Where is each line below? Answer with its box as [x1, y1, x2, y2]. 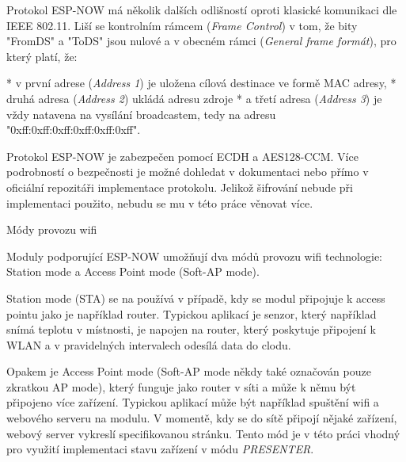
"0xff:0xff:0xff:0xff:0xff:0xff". [6, 121, 141, 138]
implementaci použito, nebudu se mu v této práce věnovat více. [6, 194, 313, 211]
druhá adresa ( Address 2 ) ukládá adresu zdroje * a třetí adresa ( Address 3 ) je [6, 90, 382, 106]
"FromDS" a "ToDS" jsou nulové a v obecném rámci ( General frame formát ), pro [6, 32, 397, 49]
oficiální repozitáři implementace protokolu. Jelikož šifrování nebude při [6, 178, 354, 195]
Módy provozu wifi [6, 221, 97, 238]
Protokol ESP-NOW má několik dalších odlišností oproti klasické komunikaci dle [6, 2, 397, 17]
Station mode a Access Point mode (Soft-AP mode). [6, 263, 260, 280]
